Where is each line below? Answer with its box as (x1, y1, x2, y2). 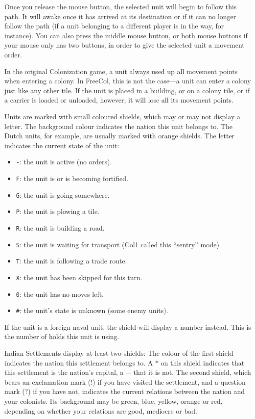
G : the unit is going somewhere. (16, 189, 110, 200)
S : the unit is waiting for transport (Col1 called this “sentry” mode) (16, 239, 219, 249)
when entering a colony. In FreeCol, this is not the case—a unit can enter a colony (4, 76, 251, 86)
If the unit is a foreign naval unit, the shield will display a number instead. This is (4, 321, 251, 332)
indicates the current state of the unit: (4, 140, 119, 150)
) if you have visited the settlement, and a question (93, 376, 246, 387)
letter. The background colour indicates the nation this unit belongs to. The (4, 121, 232, 131)
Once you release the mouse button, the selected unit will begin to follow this (4, 1, 237, 11)
